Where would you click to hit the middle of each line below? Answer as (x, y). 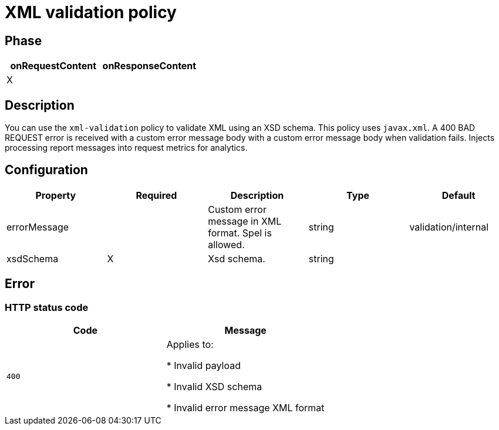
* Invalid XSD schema (214, 387)
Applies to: (190, 345)
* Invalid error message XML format (245, 408)
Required (156, 195)
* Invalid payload (203, 366)
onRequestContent (53, 66)
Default (458, 195)
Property (56, 195)
